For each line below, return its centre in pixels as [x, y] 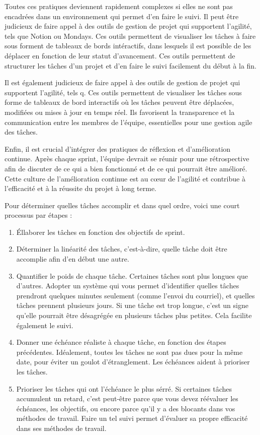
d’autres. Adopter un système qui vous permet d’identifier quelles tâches [128, 286]
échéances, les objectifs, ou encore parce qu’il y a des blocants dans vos [126, 408]
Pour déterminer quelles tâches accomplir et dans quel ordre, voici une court [122, 205]
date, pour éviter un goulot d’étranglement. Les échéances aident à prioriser [133, 362]
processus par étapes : [38, 215]
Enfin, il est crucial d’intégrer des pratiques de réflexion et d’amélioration [118, 148]
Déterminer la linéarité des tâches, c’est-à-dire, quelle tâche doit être [122, 249]
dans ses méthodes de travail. [61, 428]
